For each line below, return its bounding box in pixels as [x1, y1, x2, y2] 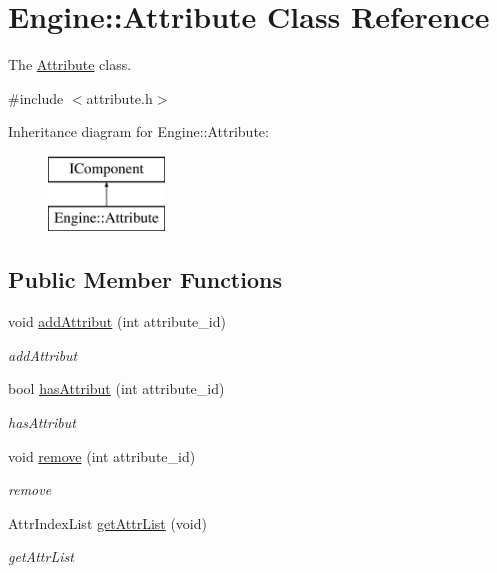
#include [8, 87, 64, 108]
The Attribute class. [8, 54, 132, 75]
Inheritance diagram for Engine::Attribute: [8, 121, 269, 142]
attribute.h [86, 87, 153, 108]
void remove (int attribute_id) [8, 445, 196, 466]
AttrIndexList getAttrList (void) [8, 512, 207, 533]
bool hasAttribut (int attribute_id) [8, 378, 225, 399]
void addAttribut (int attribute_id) [8, 311, 226, 332]
